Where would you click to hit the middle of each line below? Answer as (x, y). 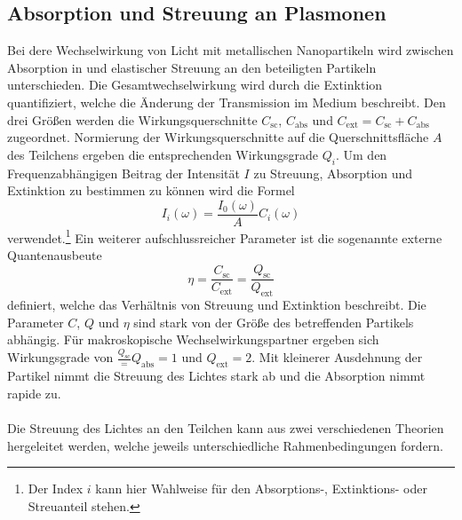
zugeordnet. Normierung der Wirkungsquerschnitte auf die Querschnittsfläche (218, 137)
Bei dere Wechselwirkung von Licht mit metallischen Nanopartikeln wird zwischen (231, 50)
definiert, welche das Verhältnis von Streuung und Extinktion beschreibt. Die (217, 305)
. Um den (361, 154)
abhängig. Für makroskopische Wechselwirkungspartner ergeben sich (193, 339)
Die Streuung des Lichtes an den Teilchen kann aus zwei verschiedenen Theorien (226, 427)
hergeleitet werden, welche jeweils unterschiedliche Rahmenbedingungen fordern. (225, 445)
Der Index (56, 488)
